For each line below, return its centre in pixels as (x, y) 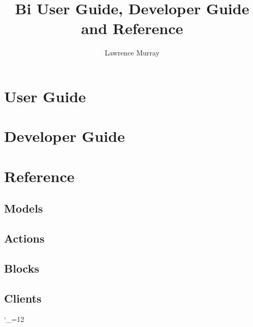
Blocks (22, 268)
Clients (23, 298)
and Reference (132, 28)
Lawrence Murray (132, 53)
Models (24, 208)
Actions (24, 238)
